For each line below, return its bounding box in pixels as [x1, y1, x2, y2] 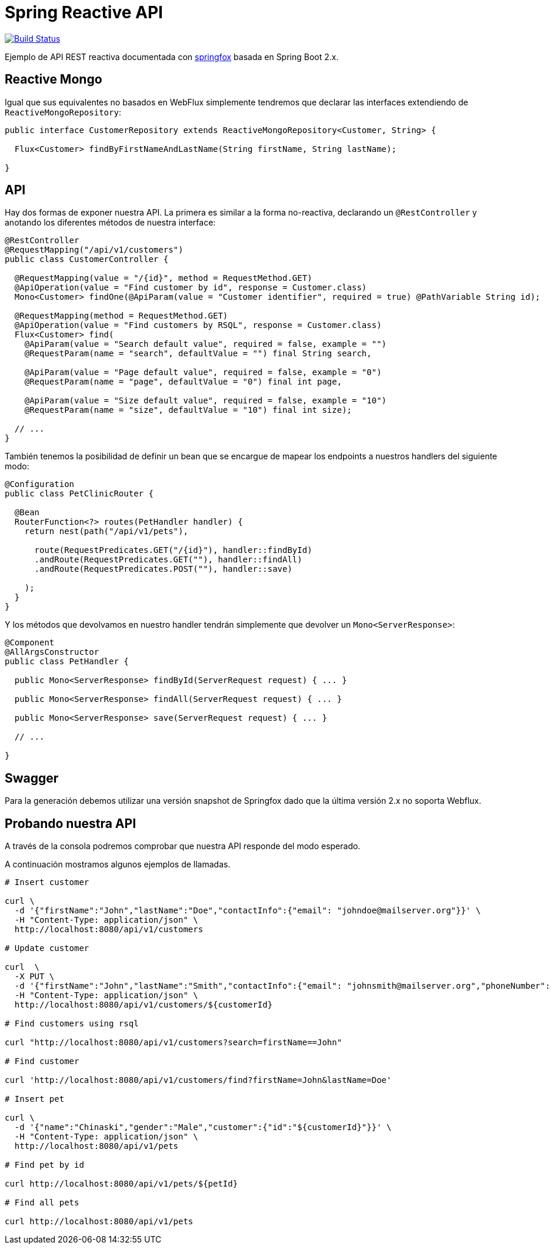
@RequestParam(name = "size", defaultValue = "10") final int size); [24, 405, 352, 415]
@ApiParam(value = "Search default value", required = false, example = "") [24, 339, 387, 349]
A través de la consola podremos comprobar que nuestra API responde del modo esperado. [5, 841, 361, 852]
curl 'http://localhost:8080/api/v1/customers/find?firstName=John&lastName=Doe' [5, 1075, 392, 1085]
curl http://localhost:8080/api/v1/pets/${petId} [5, 1179, 238, 1189]
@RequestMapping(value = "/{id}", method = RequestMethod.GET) [14, 273, 312, 283]
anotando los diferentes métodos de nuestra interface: [5, 217, 216, 228]
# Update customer [5, 943, 89, 953]
